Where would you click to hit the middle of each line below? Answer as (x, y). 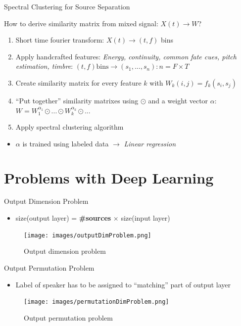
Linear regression (150, 143)
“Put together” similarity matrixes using (77, 100)
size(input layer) (145, 218)
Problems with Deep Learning (109, 177)
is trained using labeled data (66, 143)
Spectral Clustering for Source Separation (67, 6)
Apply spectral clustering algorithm (70, 127)
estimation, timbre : (44, 66)
